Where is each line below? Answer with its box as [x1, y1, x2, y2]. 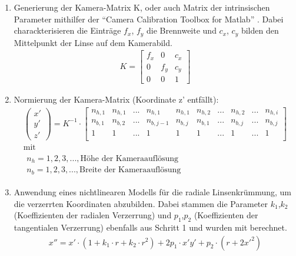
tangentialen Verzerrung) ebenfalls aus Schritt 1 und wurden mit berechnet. [14, 221, 287, 233]
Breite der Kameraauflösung [79, 166, 181, 175]
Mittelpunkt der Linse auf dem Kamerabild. [14, 36, 172, 48]
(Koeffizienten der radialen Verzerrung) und [14, 209, 172, 221]
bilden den [241, 24, 279, 37]
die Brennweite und [147, 24, 217, 37]
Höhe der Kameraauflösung [80, 154, 179, 163]
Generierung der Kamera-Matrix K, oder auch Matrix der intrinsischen [14, 1, 270, 13]
